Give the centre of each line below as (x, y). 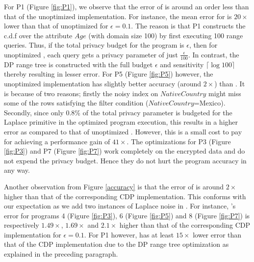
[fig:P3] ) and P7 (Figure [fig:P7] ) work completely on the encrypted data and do (125, 151)
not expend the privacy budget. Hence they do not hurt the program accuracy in (125, 160)
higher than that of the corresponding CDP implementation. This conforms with (125, 196)
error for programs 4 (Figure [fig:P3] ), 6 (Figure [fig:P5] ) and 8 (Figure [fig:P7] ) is (127, 215)
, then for (203, 45)
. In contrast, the (214, 54)
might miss (225, 93)
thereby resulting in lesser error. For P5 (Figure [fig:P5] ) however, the (109, 74)
